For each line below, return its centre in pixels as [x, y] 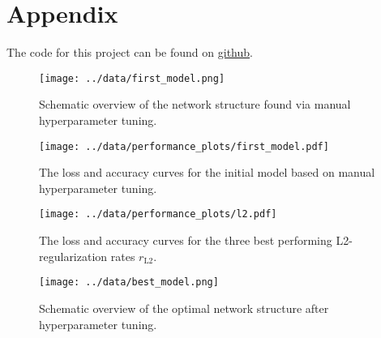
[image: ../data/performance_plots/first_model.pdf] [184, 146]
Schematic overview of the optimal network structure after [184, 308]
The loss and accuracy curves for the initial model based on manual [207, 172]
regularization [73, 256]
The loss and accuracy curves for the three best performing [186, 240]
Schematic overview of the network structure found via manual [195, 104]
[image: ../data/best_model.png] [129, 282]
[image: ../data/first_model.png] [132, 78]
